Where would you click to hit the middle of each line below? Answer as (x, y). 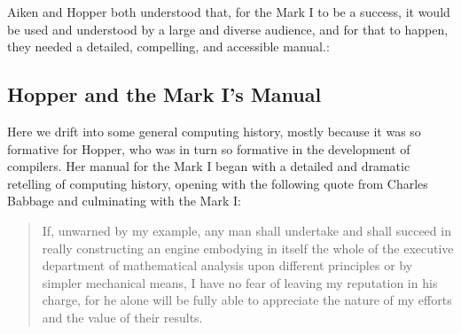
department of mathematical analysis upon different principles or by (227, 265)
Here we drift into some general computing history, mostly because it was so (214, 131)
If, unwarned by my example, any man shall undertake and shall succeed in (246, 230)
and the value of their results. (122, 317)
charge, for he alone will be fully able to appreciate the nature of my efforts (247, 300)
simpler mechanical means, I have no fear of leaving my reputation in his (240, 282)
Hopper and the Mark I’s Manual (164, 94)
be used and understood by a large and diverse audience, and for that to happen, (228, 29)
